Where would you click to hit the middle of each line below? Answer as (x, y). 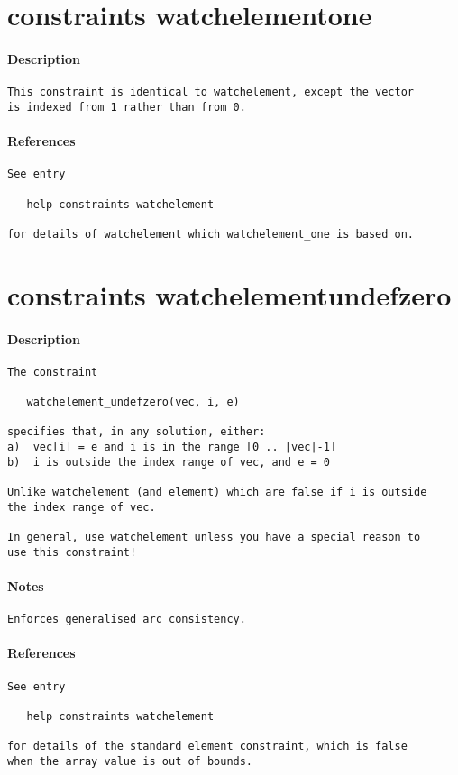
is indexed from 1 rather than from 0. (127, 107)
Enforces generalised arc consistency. (127, 620)
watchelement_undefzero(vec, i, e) (133, 402)
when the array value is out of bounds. (130, 761)
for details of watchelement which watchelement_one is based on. (211, 234)
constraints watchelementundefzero (229, 294)
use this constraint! (72, 552)
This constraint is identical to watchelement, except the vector (211, 92)
